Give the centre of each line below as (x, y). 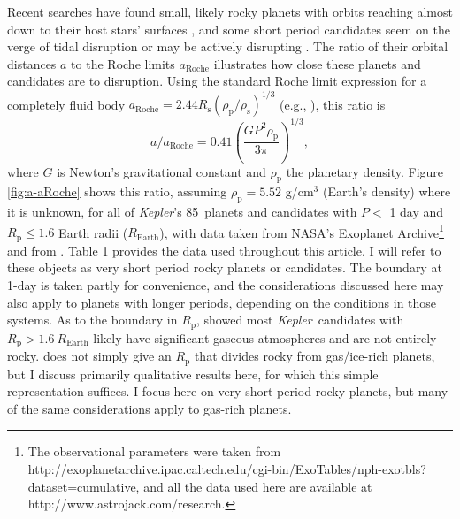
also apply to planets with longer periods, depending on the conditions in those (222, 302)
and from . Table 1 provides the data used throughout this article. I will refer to (224, 250)
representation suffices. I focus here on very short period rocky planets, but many (228, 391)
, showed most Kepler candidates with (300, 320)
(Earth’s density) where (387, 191)
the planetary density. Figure (365, 171)
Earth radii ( (93, 232)
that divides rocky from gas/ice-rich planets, (314, 356)
